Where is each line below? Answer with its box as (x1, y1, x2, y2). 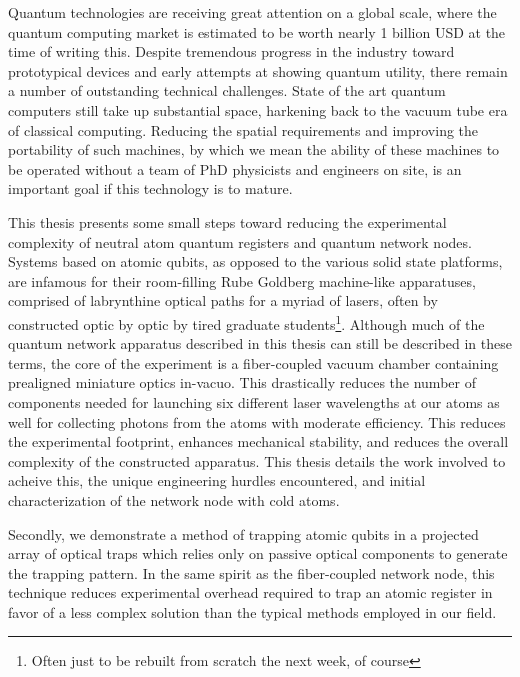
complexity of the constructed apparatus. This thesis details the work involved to (8, 450, 506, 471)
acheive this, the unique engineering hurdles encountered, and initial (8, 470, 426, 491)
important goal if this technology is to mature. (8, 178, 293, 199)
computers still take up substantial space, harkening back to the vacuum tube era (8, 99, 508, 120)
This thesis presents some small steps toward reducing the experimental (8, 211, 447, 232)
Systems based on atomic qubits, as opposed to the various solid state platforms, (8, 251, 503, 272)
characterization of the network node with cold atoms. (8, 489, 340, 510)
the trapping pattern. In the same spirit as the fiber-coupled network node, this (8, 562, 495, 583)
